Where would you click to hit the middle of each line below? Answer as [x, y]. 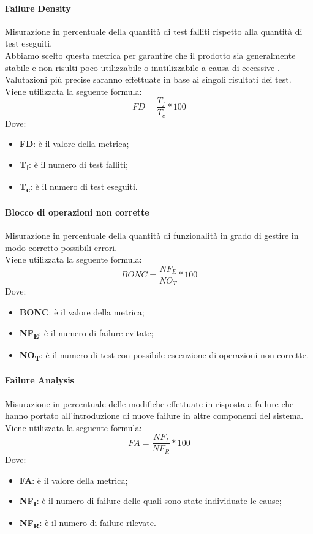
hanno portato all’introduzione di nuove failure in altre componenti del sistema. [154, 416]
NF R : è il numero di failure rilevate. [88, 524]
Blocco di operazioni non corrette [77, 212]
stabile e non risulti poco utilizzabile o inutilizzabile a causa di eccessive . [142, 67]
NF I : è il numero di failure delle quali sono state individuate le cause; [150, 501]
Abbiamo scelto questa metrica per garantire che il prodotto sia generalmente [150, 55]
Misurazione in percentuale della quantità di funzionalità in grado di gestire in [152, 235]
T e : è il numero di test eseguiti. [78, 187]
